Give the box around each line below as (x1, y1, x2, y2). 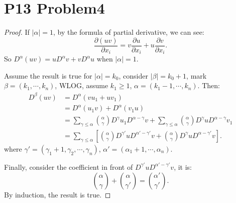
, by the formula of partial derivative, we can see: (53, 27, 204, 37)
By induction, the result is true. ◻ (4, 189, 111, 199)
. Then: (197, 80, 220, 91)
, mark (186, 70, 207, 81)
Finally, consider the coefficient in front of (4, 161, 133, 172)
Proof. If (4, 27, 30, 37)
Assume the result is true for (4, 70, 92, 81)
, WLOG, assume (55, 80, 108, 91)
